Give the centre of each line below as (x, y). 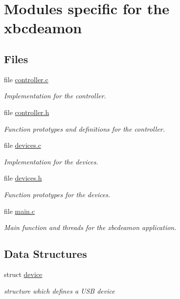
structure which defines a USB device (59, 290)
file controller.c (26, 79)
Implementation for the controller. (55, 96)
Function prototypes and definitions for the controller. (85, 128)
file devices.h (23, 178)
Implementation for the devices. (51, 161)
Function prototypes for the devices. (57, 194)
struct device (23, 274)
